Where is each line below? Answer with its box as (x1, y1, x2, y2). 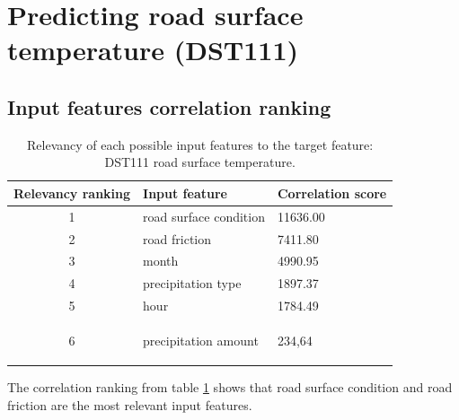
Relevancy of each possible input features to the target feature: (27, 135, 374, 153)
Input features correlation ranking (7, 92, 331, 120)
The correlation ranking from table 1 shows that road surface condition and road (7, 378, 453, 397)
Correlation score (277, 183, 387, 202)
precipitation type (143, 274, 242, 293)
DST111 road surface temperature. (104, 153, 296, 171)
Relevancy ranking (13, 183, 131, 202)
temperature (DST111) (7, 31, 299, 68)
